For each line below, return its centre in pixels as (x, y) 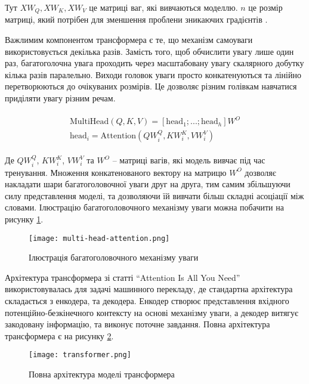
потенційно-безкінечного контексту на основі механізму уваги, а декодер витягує (152, 312)
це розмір (265, 7)
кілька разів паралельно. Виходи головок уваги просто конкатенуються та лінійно (153, 74)
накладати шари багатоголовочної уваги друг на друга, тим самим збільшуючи (148, 184)
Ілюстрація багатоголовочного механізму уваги (114, 257)
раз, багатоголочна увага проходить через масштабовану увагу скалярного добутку (154, 63)
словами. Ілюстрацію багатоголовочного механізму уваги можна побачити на (144, 207)
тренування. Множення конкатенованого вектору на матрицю (116, 172)
